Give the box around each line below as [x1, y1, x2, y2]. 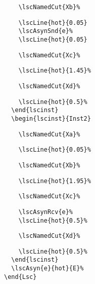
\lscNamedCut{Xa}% [18, 130, 80, 138]
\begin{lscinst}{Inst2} [11, 115, 91, 122]
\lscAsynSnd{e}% [18, 27, 73, 35]
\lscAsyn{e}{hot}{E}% [11, 265, 84, 272]
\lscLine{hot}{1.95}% [18, 177, 91, 185]
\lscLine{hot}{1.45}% [18, 67, 91, 75]
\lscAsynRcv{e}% [18, 208, 73, 216]
